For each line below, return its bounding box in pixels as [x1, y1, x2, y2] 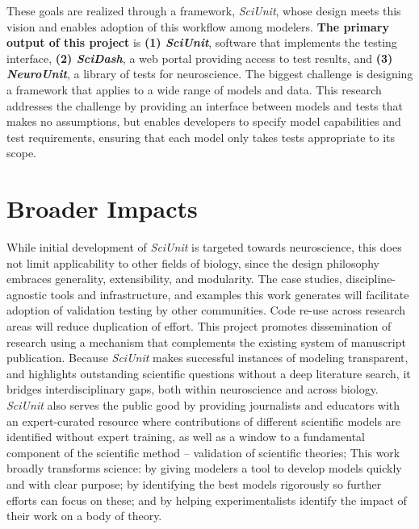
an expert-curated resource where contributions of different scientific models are [6, 412, 401, 429]
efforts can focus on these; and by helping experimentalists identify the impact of [6, 491, 407, 508]
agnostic [6, 285, 47, 302]
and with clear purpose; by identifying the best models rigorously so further [6, 475, 382, 492]
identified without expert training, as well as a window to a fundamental [6, 428, 365, 445]
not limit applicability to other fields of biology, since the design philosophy [6, 254, 380, 271]
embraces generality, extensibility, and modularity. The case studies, [6, 270, 342, 287]
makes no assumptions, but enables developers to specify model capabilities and [6, 113, 401, 130]
